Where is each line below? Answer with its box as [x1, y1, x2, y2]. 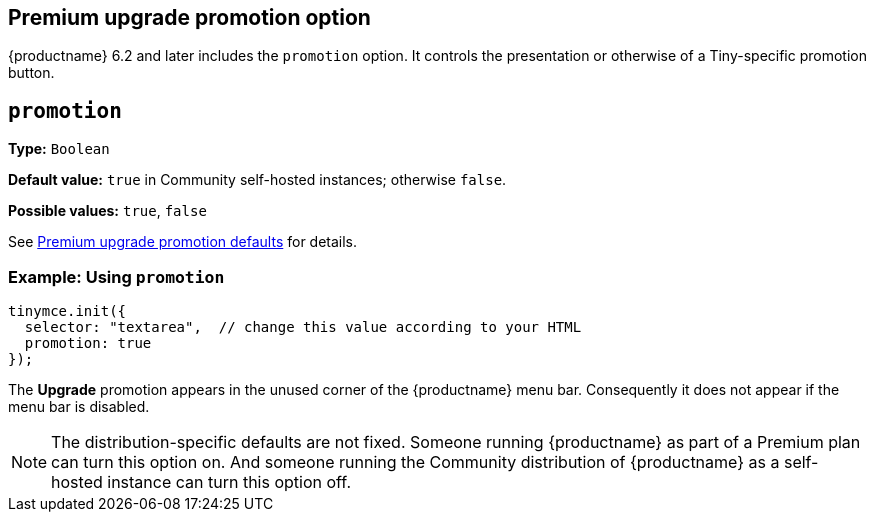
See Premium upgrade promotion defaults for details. [8, 233, 358, 251]
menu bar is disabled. [8, 398, 150, 416]
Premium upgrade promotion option [8, 5, 371, 30]
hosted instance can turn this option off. [51, 472, 351, 493]
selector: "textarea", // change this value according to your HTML [24, 319, 582, 336]
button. [8, 64, 55, 82]
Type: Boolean [8, 140, 110, 158]
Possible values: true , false [8, 202, 207, 220]
